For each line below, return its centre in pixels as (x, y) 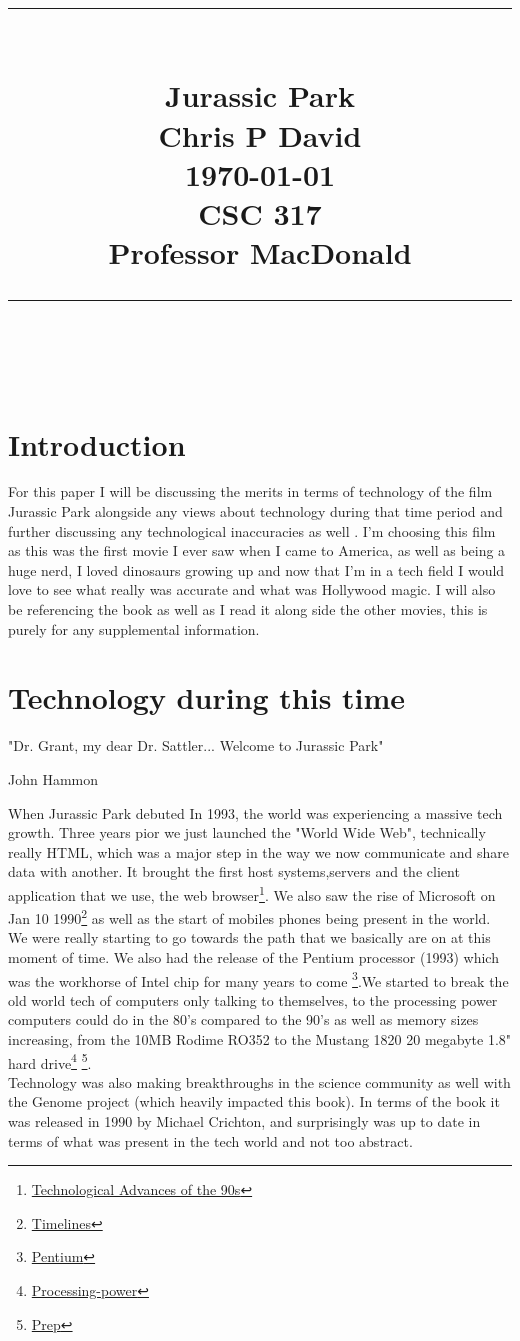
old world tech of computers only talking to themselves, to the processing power (253, 999)
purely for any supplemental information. (134, 628)
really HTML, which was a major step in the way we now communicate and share (258, 851)
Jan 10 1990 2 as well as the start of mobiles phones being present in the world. (249, 916)
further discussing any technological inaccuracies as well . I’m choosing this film (252, 530)
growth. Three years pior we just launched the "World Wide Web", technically (247, 832)
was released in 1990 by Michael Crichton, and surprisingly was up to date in (244, 1121)
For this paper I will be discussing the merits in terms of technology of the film (250, 491)
